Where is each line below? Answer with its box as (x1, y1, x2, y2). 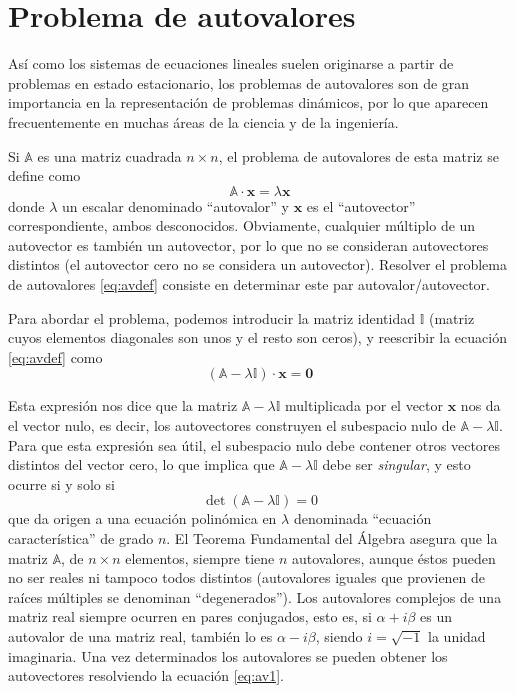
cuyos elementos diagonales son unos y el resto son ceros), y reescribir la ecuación (8, 327, 507, 348)
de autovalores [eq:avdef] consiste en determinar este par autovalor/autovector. (8, 274, 490, 295)
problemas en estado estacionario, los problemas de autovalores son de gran (8, 72, 470, 93)
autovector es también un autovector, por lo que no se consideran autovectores (8, 234, 489, 255)
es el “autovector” (306, 195, 416, 216)
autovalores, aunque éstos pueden (292, 547, 496, 568)
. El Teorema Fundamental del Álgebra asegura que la (166, 528, 498, 548)
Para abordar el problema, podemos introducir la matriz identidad (8, 307, 415, 328)
